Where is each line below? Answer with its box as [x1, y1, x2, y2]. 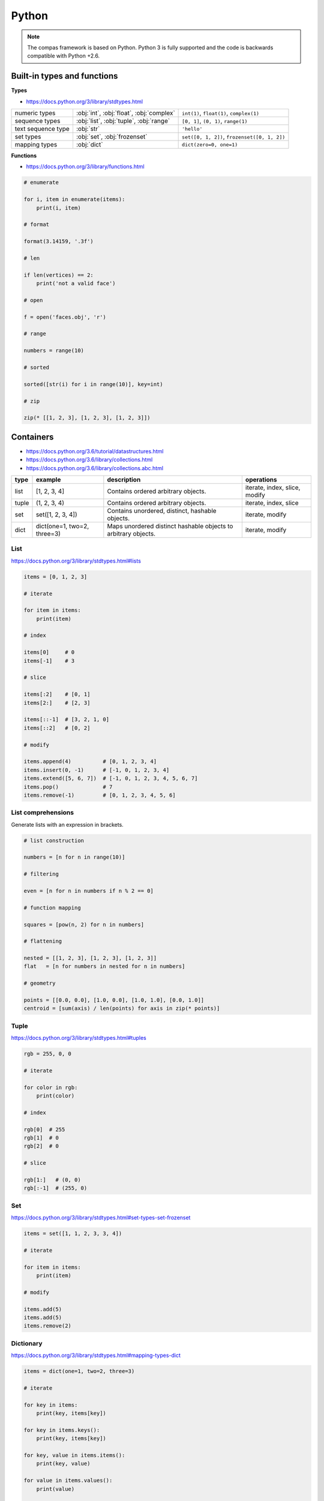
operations [245, 476, 277, 483]
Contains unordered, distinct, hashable [107, 507, 217, 515]
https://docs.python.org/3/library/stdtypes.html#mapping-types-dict [11, 1352, 181, 1359]
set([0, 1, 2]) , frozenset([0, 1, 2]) [182, 133, 286, 141]
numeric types [14, 109, 56, 117]
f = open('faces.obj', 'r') [23, 313, 106, 321]
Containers [11, 432, 54, 442]
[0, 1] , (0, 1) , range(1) [182, 117, 248, 125]
